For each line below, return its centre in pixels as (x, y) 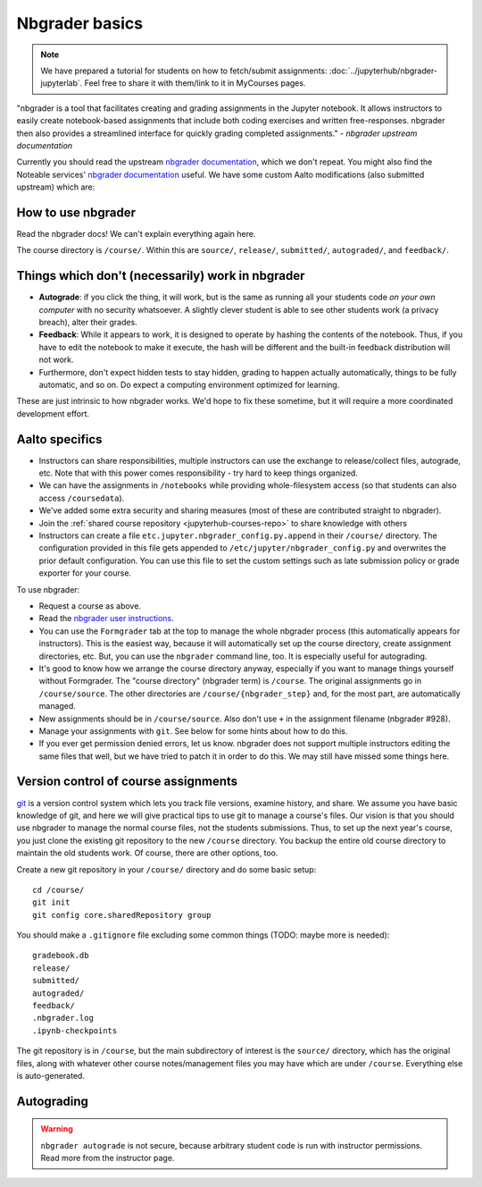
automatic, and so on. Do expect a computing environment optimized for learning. (189, 385)
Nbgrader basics (79, 23)
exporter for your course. (85, 573)
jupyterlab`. (62, 83)
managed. (57, 706)
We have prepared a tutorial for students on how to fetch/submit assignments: (184, 71)
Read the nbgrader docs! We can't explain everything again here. (136, 233)
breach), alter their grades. (88, 323)
